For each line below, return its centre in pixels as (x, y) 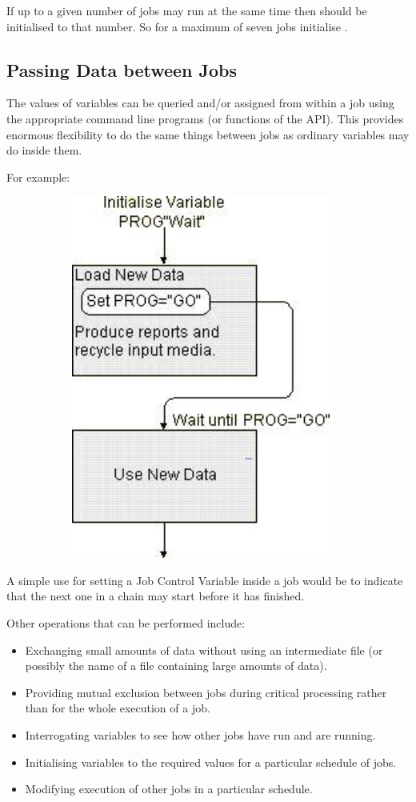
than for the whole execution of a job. (118, 708)
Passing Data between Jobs (122, 69)
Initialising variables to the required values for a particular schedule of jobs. (211, 762)
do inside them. (44, 150)
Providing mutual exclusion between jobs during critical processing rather (206, 692)
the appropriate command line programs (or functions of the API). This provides (205, 118)
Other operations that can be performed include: (126, 622)
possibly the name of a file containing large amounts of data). (176, 666)
